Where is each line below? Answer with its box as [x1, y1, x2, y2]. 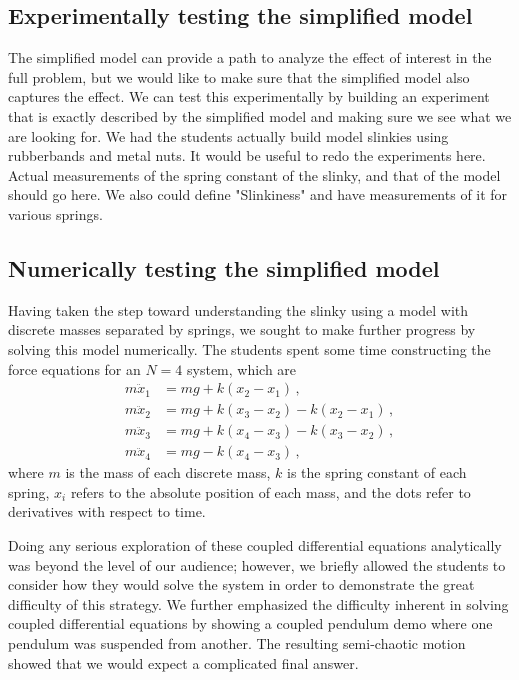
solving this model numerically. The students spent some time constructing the [8, 338, 491, 359]
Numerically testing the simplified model [8, 252, 440, 283]
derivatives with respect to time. [8, 501, 206, 522]
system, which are [187, 358, 297, 379]
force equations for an [8, 358, 141, 379]
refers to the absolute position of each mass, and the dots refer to [70, 481, 471, 502]
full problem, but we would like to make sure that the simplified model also [8, 66, 470, 87]
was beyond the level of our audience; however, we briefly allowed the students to [8, 554, 506, 575]
